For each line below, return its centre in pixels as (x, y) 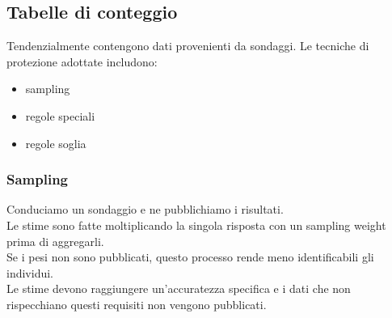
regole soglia (56, 143)
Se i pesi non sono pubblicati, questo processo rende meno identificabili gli (190, 257)
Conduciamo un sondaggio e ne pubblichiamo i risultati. (145, 209)
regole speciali (60, 115)
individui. (30, 272)
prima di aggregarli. (55, 241)
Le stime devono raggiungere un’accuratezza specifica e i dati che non (179, 288)
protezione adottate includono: (82, 61)
